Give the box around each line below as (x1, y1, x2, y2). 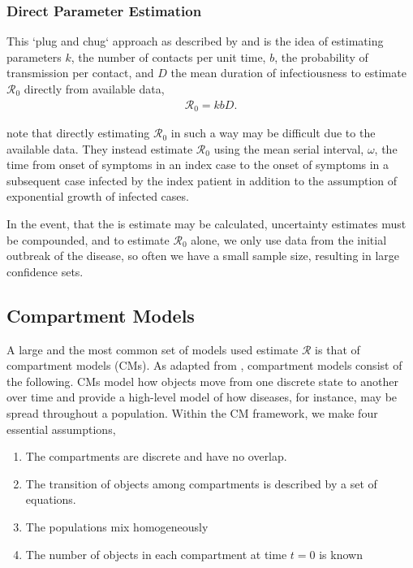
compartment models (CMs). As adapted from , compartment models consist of (6, 357, 402, 374)
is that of (315, 340, 360, 358)
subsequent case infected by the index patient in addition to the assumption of (6, 171, 398, 189)
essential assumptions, (6, 420, 116, 437)
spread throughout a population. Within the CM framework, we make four (6, 405, 378, 421)
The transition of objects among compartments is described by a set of (25, 475, 377, 492)
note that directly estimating (6, 124, 150, 141)
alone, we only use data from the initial (191, 231, 387, 248)
